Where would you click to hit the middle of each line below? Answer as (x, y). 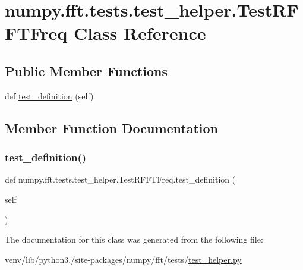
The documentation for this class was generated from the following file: (134, 239)
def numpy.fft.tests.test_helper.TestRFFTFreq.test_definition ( (120, 179)
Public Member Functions (86, 70)
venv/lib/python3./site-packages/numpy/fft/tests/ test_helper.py (123, 259)
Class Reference (140, 33)
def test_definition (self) (49, 95)
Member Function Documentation (112, 128)
